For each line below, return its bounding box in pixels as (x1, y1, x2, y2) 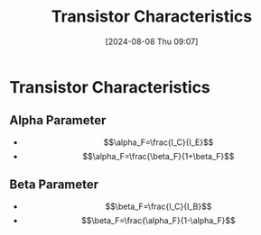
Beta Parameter (9, 177, 99, 193)
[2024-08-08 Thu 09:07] (105, 36, 199, 47)
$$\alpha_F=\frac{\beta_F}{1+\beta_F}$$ (82, 150, 235, 161)
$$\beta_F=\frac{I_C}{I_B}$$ (105, 201, 212, 212)
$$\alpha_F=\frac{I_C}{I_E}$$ (103, 137, 214, 148)
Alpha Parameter (9, 113, 107, 128)
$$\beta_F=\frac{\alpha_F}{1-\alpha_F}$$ (80, 214, 237, 226)
